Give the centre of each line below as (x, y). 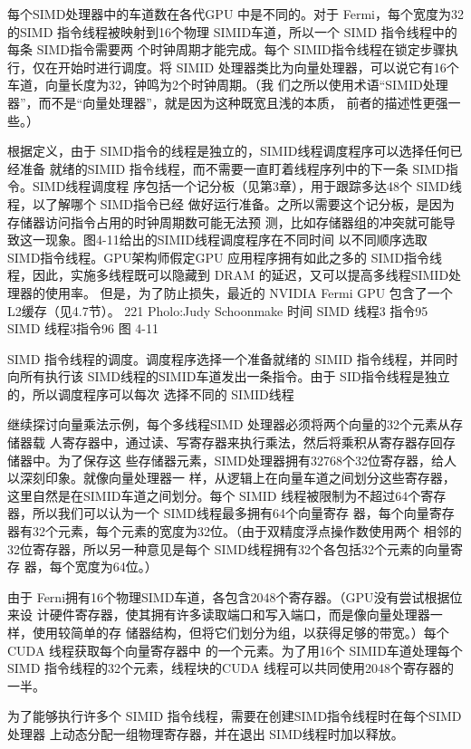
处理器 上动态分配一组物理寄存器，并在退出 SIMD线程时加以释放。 (206, 733)
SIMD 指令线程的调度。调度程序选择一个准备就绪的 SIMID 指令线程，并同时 (233, 358)
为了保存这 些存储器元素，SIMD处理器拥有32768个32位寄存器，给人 (257, 460)
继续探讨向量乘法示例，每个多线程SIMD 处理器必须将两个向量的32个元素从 (229, 424)
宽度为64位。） (116, 567)
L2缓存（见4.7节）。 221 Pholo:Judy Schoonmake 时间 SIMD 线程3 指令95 (218, 310)
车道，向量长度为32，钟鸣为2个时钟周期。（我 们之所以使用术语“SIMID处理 (228, 85)
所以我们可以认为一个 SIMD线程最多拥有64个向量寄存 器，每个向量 (231, 513)
